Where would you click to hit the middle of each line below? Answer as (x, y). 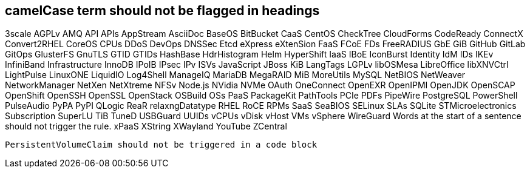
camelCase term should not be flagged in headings (162, 11)
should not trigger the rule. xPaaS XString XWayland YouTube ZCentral (146, 126)
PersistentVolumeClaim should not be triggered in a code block (161, 145)
